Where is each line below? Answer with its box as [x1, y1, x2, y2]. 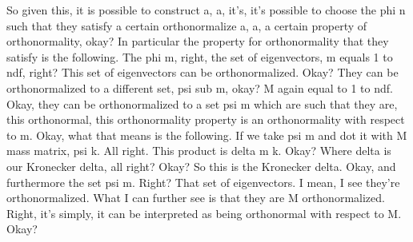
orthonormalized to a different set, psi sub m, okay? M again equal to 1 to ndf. [6, 79, 393, 96]
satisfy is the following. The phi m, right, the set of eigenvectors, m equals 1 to [6, 48, 393, 65]
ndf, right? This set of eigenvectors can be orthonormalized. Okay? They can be [6, 64, 399, 81]
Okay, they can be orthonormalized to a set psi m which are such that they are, [6, 95, 398, 112]
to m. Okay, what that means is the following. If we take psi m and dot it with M [6, 126, 407, 143]
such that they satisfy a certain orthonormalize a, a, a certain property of [6, 17, 367, 34]
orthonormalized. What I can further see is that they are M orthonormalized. [6, 189, 385, 206]
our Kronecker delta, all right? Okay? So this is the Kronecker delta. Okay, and [6, 157, 396, 174]
